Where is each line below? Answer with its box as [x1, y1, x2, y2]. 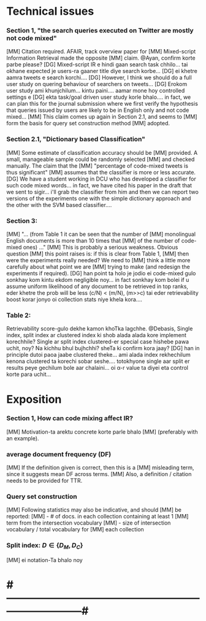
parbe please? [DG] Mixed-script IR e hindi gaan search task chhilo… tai [6, 61, 188, 68]
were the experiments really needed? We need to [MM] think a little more [6, 257, 191, 264]
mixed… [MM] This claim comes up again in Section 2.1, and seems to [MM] [6, 113, 197, 120]
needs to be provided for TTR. [6, 477, 83, 485]
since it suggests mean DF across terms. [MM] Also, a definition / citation [6, 471, 192, 478]
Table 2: [6, 311, 31, 319]
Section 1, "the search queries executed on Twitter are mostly [6, 26, 194, 35]
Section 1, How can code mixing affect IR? [6, 414, 134, 423]
